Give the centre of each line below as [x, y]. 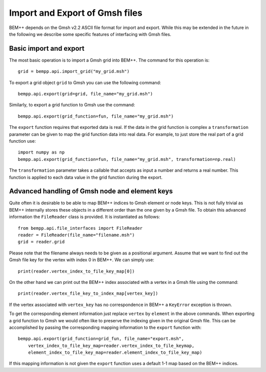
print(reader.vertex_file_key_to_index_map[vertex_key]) [88, 294]
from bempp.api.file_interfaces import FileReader [80, 228]
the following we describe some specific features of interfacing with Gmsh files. [90, 34]
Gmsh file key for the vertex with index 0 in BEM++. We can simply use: [82, 260]
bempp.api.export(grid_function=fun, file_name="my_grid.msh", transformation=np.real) [127, 159]
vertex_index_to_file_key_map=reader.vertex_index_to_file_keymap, [111, 345]
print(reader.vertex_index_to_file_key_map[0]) [76, 271]
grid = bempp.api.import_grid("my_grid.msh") [74, 72]
